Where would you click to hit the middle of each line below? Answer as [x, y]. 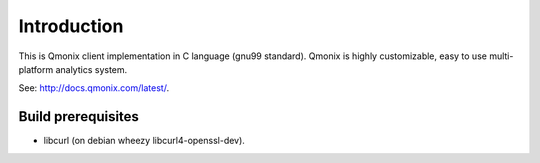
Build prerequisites [79, 116]
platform [36, 69]
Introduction [71, 26]
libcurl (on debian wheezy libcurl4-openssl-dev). [144, 141]
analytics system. [91, 69]
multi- [501, 56]
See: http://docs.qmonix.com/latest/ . [94, 88]
